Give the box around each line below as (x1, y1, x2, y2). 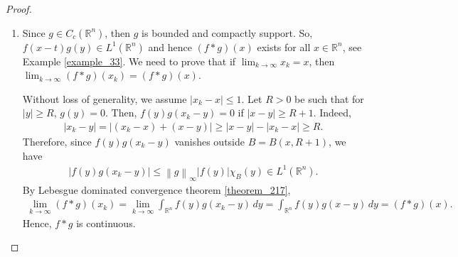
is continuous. (76, 215, 136, 230)
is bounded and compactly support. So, (142, 25, 313, 40)
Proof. (6, 1, 32, 16)
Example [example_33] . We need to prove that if (22, 53, 236, 68)
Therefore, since (22, 134, 92, 148)
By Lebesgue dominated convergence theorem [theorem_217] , (22, 182, 291, 197)
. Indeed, (313, 105, 351, 120)
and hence (148, 39, 192, 54)
